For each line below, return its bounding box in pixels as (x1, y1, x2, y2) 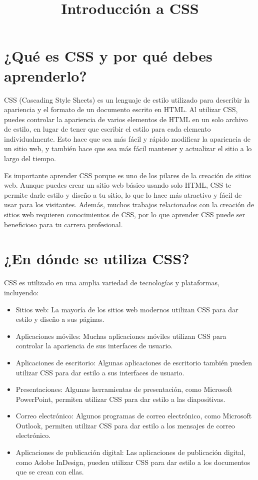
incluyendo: (4, 287, 39, 297)
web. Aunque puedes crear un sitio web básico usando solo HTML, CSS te (4, 180, 231, 190)
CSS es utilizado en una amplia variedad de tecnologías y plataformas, (4, 277, 219, 288)
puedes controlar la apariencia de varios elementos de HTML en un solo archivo (4, 114, 248, 124)
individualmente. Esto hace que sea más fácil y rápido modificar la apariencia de (4, 133, 250, 144)
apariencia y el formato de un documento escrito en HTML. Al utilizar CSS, (4, 104, 238, 115)
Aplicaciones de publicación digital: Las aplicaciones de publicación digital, (15, 447, 245, 457)
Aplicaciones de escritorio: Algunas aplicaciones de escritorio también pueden (15, 357, 252, 367)
